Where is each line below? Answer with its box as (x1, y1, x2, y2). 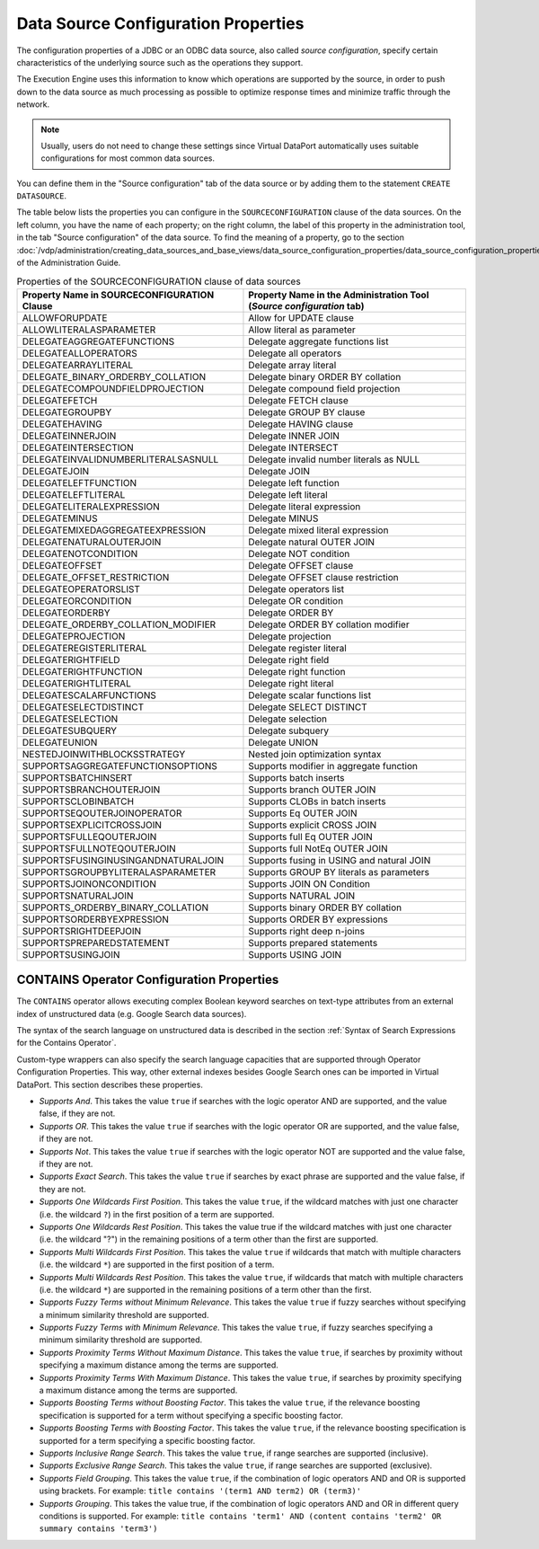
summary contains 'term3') (39, 1524, 158, 1534)
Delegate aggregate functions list (248, 335, 389, 348)
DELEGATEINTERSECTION (22, 441, 134, 454)
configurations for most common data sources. (40, 153, 216, 164)
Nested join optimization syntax (248, 748, 382, 760)
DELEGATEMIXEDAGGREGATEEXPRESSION (22, 524, 207, 536)
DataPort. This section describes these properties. (16, 1079, 204, 1090)
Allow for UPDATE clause (248, 311, 354, 323)
